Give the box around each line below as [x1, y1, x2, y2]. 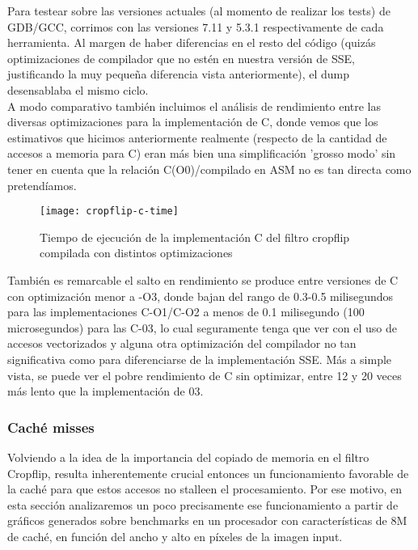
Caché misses [7, 417, 95, 437]
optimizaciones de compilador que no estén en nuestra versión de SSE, [7, 49, 355, 66]
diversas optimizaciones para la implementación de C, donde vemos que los [7, 113, 378, 130]
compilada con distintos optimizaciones [40, 244, 233, 261]
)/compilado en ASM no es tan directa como [190, 160, 412, 177]
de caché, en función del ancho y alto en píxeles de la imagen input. [7, 527, 343, 544]
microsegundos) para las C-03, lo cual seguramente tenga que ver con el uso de [7, 319, 397, 336]
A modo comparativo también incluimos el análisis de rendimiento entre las [7, 97, 382, 114]
